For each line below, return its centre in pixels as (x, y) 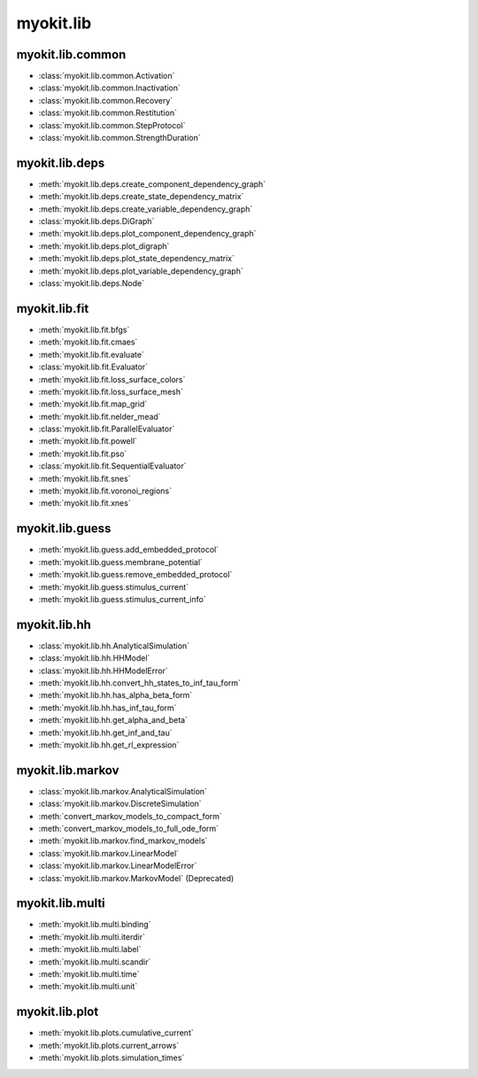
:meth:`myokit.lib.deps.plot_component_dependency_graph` (147, 234)
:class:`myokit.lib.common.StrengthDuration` (119, 138)
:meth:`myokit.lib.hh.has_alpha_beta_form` (116, 695)
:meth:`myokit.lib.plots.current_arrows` (109, 1045)
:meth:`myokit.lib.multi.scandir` (95, 962)
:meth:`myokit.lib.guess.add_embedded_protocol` (129, 550)
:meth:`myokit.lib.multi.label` (90, 949)
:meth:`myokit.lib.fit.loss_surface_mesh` (111, 391)
